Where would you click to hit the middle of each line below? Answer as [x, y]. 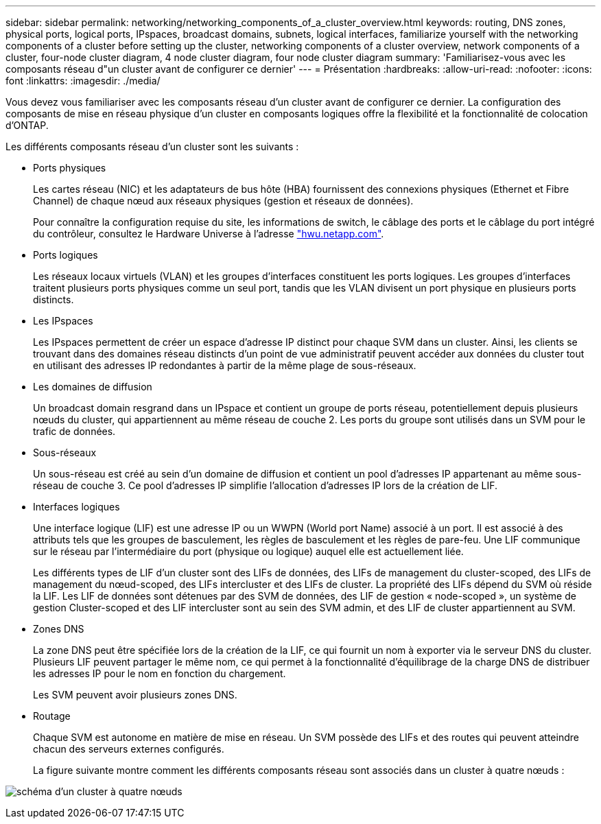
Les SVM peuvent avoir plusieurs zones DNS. [135, 695]
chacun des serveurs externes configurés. [129, 749]
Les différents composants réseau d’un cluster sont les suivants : [152, 146]
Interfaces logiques [76, 507]
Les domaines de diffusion [93, 387]
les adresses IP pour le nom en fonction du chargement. [160, 673]
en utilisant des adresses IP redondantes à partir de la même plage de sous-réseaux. [225, 365]
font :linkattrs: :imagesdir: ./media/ [83, 81]
